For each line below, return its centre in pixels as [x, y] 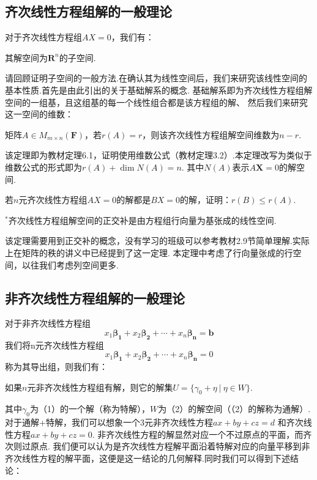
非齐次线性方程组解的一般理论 [95, 297]
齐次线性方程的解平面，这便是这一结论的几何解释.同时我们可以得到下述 [147, 458]
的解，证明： [206, 200]
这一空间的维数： [39, 114]
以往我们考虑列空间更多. [70, 264]
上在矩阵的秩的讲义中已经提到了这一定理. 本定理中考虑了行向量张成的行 [149, 252]
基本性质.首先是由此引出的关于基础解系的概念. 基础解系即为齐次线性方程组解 [159, 90]
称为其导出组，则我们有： [56, 367]
